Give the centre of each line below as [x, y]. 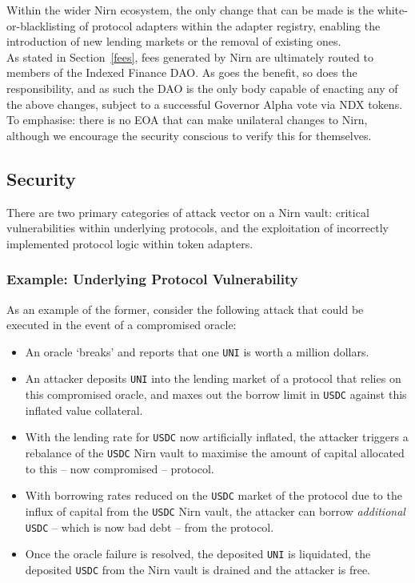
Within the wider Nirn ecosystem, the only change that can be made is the [190, 10]
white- [392, 10]
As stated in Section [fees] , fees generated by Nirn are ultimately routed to [190, 56]
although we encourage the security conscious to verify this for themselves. [189, 135]
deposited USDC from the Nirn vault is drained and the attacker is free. [198, 569]
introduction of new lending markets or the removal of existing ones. [174, 41]
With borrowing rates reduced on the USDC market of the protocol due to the [213, 495]
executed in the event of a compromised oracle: [122, 325]
